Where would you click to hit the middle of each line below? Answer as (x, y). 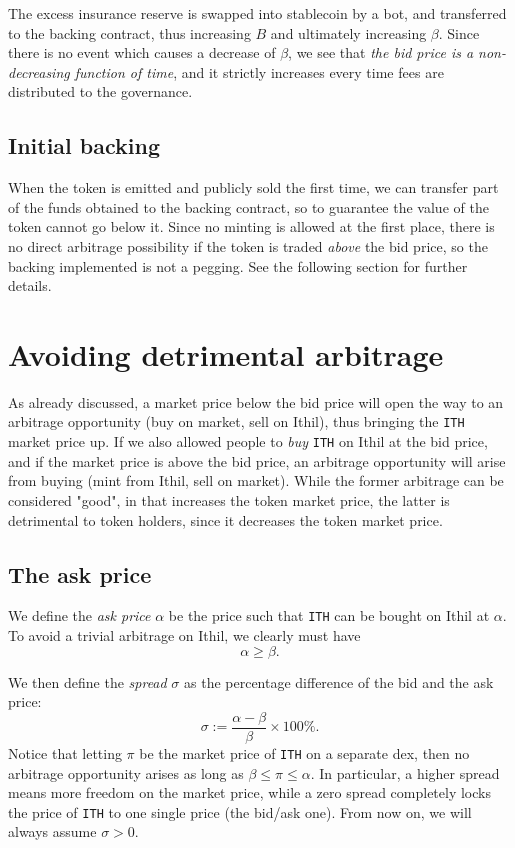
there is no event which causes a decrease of (142, 52)
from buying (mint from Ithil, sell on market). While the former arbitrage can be (256, 480)
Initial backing (84, 145)
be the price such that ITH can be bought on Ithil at (329, 615)
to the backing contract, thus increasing (129, 32)
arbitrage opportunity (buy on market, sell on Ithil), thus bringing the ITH (236, 421)
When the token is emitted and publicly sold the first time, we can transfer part (253, 187)
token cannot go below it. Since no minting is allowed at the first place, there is (251, 226)
